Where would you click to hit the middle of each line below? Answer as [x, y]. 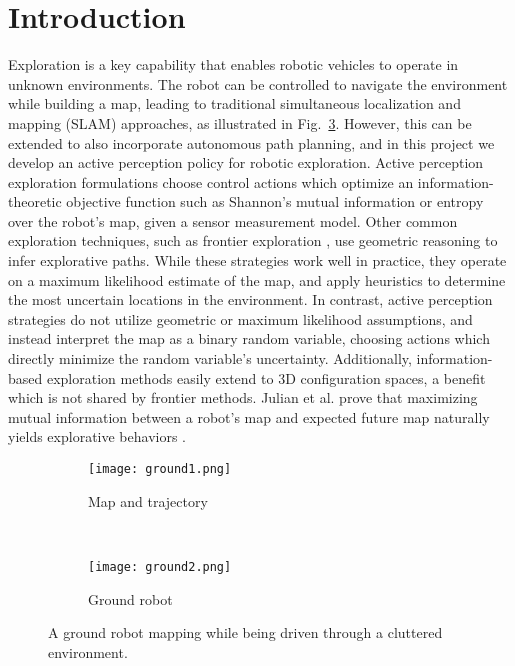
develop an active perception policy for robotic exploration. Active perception [246, 162]
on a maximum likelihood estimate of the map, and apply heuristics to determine [257, 279]
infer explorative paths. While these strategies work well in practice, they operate [257, 260]
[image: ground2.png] [160, 566]
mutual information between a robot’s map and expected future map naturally [249, 416]
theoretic [35, 201]
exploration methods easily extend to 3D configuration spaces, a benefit [266, 377]
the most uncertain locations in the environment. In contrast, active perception [250, 299]
